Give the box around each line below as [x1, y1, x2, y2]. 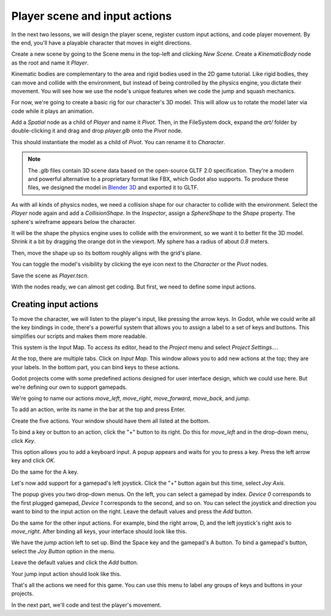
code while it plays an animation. [11, 107, 94, 115]
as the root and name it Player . [11, 59, 89, 66]
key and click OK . [11, 457, 56, 464]
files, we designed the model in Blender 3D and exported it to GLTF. [28, 184, 199, 191]
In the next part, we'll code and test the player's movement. [11, 601, 162, 609]
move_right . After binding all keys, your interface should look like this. [11, 528, 187, 535]
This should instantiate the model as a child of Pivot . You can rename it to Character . [11, 138, 226, 145]
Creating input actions [11, 299, 99, 309]
